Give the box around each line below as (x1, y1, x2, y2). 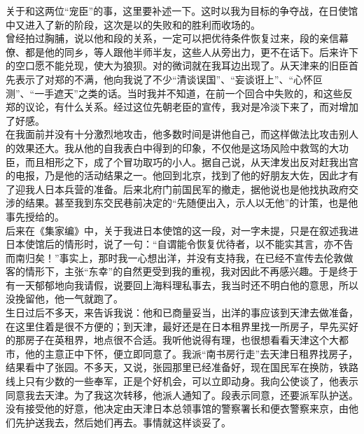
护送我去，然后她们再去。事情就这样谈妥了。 (24, 414, 231, 429)
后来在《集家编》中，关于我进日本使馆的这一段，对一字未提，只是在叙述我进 (6, 223, 358, 237)
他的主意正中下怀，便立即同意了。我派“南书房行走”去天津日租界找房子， (24, 346, 358, 360)
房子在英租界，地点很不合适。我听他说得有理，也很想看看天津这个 (24, 332, 329, 347)
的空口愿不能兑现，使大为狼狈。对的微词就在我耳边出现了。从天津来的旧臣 (6, 58, 349, 73)
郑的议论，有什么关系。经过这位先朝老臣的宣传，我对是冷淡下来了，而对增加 (6, 99, 358, 114)
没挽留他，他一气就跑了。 (6, 291, 123, 306)
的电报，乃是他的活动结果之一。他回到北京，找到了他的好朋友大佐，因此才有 (6, 168, 358, 183)
